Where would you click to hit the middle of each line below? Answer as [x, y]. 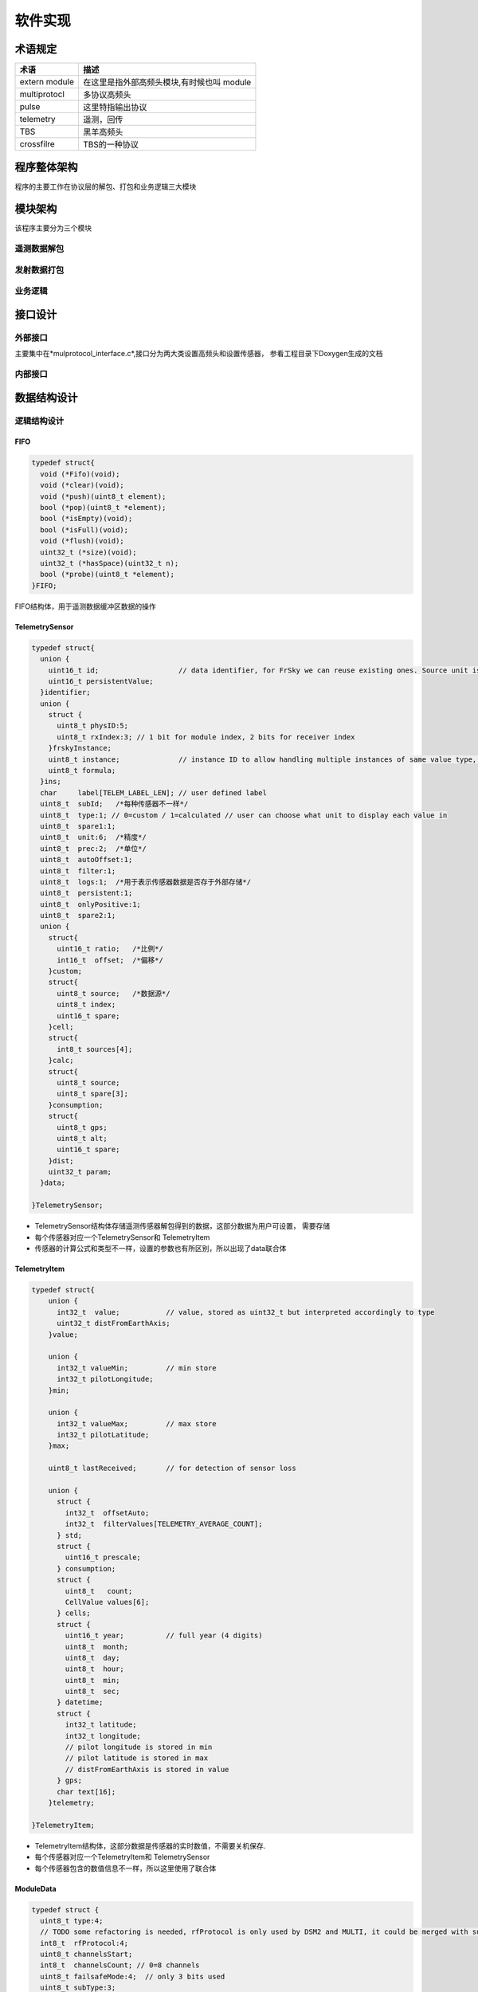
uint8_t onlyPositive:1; [90, 904]
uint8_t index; [86, 1005]
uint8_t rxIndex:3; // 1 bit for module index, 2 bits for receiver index [206, 737]
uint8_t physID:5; [93, 726]
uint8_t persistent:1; [86, 893]
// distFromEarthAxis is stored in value [147, 1769]
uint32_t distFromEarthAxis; [114, 1323]
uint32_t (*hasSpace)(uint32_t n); [110, 563]
